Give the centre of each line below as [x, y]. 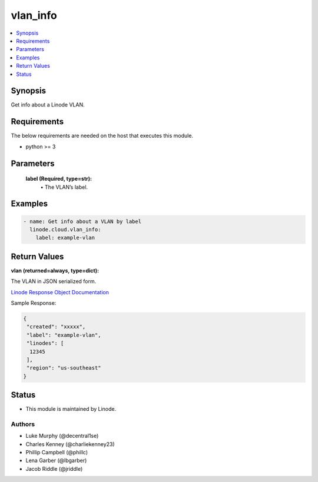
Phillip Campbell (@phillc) [57, 453]
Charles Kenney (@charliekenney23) [70, 444]
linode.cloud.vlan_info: [65, 229]
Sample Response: [34, 303]
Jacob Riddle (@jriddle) [54, 468]
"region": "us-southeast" [64, 368]
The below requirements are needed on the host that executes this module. [102, 136]
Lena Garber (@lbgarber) [56, 461]
